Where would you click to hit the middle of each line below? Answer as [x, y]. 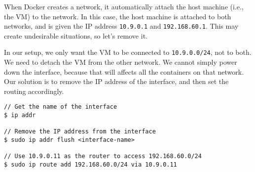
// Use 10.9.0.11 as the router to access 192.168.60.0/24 [103, 156]
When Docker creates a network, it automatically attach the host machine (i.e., [124, 6]
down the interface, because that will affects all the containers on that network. [124, 71]
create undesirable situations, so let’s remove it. [76, 35]
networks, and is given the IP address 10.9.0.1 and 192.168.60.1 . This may [121, 26]
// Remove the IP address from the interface [80, 132]
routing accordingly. [34, 91]
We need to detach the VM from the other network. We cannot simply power [121, 62]
